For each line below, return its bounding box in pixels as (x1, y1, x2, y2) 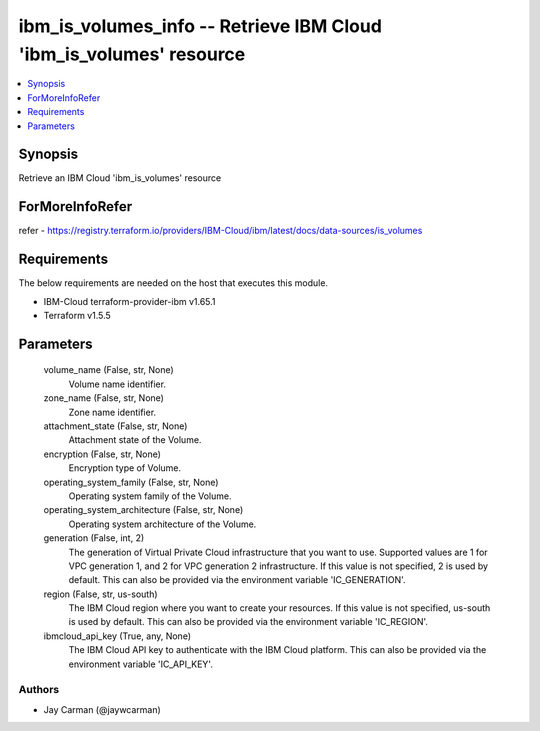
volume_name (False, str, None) (43, 364, 174, 376)
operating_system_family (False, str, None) (43, 476, 219, 488)
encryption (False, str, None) (43, 448, 162, 460)
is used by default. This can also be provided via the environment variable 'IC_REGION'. (68, 616, 429, 628)
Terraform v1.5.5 (43, 310, 112, 322)
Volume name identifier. (68, 378, 167, 390)
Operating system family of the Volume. (68, 490, 232, 502)
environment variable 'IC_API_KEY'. (68, 658, 214, 670)
